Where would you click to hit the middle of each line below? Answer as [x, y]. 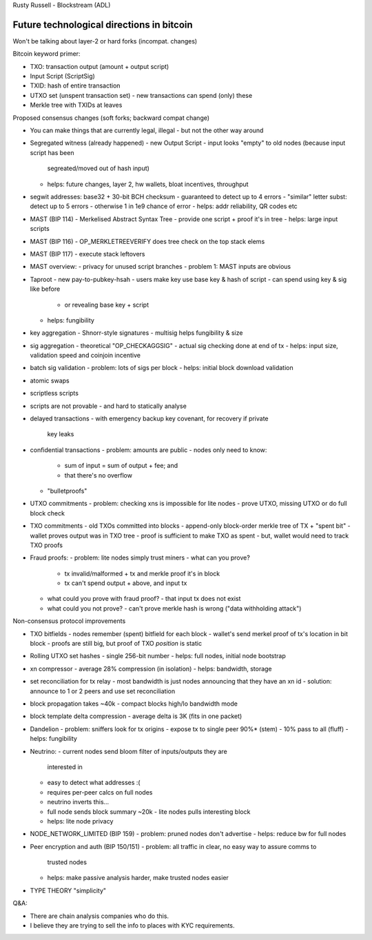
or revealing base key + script [107, 305]
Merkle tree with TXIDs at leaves [76, 105]
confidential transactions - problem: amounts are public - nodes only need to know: [148, 450]
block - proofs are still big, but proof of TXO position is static [116, 644]
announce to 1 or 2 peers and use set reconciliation [103, 691]
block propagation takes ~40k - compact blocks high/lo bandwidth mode [134, 704]
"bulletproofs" [67, 491]
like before [45, 289]
